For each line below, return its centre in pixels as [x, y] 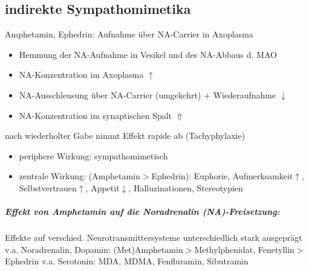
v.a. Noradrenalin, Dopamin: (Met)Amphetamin [94, 249]
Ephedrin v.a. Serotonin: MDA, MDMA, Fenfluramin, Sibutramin [127, 261]
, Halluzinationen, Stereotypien [186, 187]
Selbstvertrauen [48, 187]
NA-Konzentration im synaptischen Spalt [96, 115]
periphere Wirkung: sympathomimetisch [93, 155]
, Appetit [102, 187]
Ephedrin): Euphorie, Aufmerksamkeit [222, 176]
